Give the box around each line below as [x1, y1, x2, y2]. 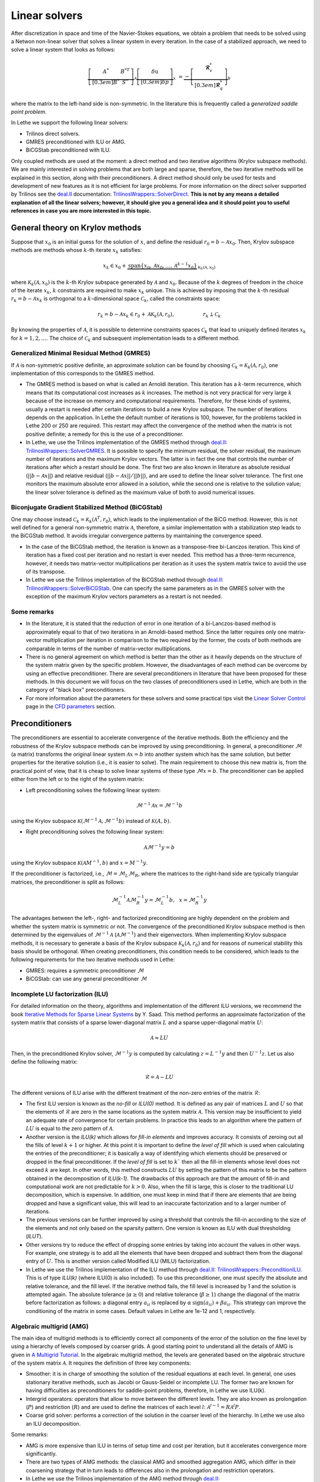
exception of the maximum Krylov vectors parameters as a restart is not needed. [25, 593, 222, 600]
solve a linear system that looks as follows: [11, 46, 116, 53]
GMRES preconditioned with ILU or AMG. [25, 138, 126, 145]
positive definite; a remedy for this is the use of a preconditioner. [25, 430, 184, 437]
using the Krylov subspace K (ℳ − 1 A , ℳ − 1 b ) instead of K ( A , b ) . [11, 817, 171, 825]
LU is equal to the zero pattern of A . [25, 1125, 114, 1132]
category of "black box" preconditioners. [25, 686, 126, 694]
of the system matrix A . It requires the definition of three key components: [11, 1359, 191, 1366]
